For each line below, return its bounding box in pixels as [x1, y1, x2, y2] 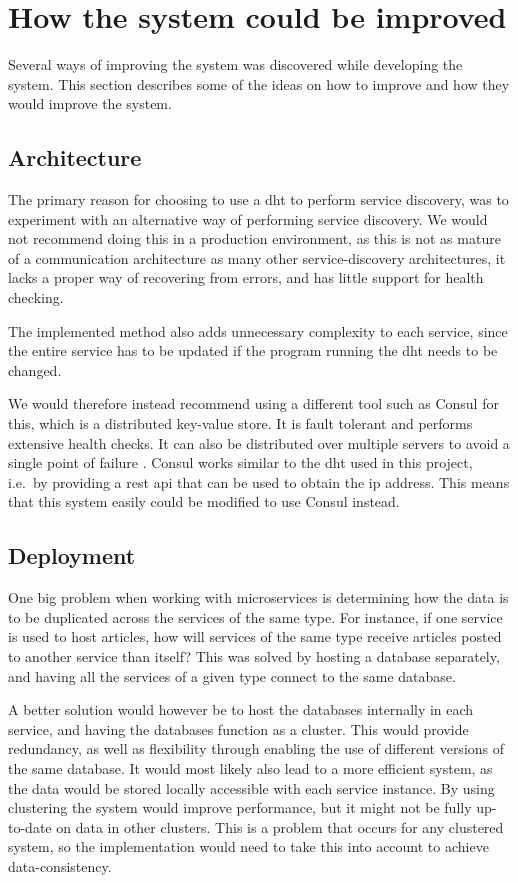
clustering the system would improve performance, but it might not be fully [8, 797, 472, 818]
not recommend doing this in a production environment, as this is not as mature [8, 228, 501, 249]
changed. [8, 359, 62, 380]
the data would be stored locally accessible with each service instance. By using [8, 777, 495, 798]
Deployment [8, 540, 136, 571]
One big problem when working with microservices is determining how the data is [8, 587, 509, 608]
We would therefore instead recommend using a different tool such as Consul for [8, 393, 499, 414]
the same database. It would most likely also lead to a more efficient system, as [8, 757, 493, 778]
